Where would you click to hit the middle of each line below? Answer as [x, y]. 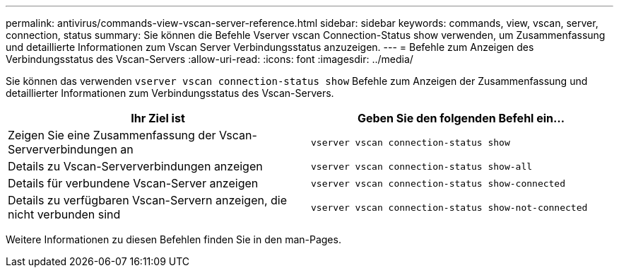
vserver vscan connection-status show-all [422, 166]
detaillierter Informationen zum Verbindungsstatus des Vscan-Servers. [170, 93]
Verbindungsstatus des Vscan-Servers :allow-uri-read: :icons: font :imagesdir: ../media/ [210, 59]
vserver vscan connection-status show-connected [438, 183]
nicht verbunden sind [64, 214]
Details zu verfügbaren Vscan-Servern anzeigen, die [148, 200]
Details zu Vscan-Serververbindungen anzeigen [135, 166]
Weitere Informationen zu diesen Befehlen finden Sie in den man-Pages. [173, 239]
